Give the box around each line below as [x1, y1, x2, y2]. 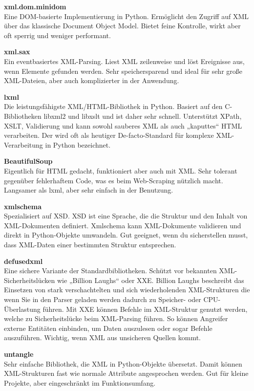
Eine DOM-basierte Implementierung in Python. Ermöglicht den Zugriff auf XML [4, 11, 249, 21]
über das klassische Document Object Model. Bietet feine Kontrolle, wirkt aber [4, 21, 241, 31]
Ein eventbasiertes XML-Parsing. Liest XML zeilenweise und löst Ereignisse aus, [4, 56, 245, 66]
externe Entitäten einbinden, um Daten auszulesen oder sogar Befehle [4, 323, 212, 333]
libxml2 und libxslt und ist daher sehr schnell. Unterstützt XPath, [43, 110, 242, 121]
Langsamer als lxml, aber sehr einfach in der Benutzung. [4, 185, 173, 195]
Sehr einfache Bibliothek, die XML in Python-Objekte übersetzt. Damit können [4, 358, 242, 369]
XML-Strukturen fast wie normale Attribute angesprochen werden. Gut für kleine [4, 368, 249, 378]
